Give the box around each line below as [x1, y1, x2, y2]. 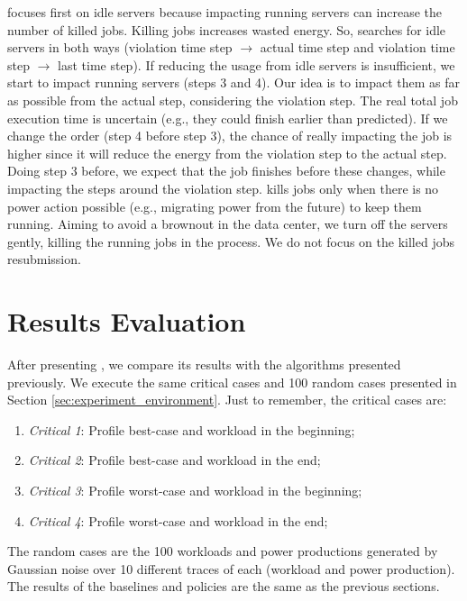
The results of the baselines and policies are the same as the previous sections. [7, 577, 440, 596]
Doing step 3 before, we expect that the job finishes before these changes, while [7, 161, 445, 180]
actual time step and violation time [260, 38, 455, 57]
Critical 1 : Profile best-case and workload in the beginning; [28, 420, 355, 439]
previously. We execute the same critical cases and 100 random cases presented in [7, 372, 457, 391]
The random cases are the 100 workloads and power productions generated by [7, 542, 438, 560]
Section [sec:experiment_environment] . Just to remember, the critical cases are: [7, 390, 447, 409]
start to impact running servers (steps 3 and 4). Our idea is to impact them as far [7, 73, 461, 92]
